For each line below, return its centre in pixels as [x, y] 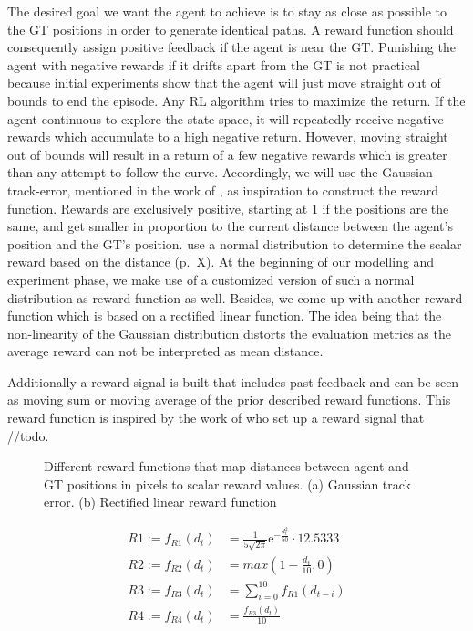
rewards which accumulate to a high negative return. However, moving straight [228, 137]
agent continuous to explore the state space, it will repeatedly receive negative [226, 118]
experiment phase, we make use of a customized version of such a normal [211, 279]
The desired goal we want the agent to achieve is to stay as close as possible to [227, 11]
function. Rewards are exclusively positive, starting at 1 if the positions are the [228, 208]
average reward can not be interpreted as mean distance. [165, 351]
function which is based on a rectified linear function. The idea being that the [225, 315]
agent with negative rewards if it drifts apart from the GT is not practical [214, 64]
